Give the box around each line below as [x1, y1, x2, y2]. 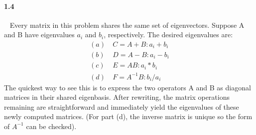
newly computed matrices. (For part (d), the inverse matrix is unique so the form [4, 111, 253, 122]
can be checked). [26, 121, 77, 131]
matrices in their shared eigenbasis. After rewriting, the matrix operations [4, 92, 230, 102]
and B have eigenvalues [4, 29, 75, 40]
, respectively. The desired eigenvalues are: [104, 29, 233, 40]
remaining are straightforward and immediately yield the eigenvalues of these [4, 101, 239, 112]
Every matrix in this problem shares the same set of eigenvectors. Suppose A [9, 19, 245, 30]
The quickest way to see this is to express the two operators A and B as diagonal [4, 82, 251, 92]
